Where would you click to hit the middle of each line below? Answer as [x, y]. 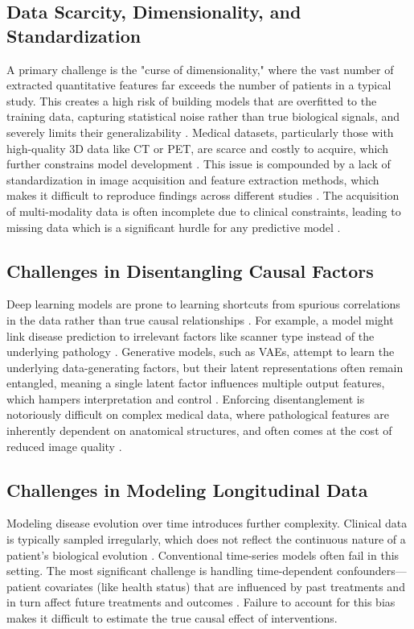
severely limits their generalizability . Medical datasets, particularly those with [200, 132]
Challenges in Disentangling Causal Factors [190, 270]
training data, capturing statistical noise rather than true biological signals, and [203, 116]
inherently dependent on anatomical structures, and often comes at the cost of [199, 430]
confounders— [371, 571]
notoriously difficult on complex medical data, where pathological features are [198, 414]
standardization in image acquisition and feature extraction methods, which [193, 179]
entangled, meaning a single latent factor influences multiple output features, [196, 383]
